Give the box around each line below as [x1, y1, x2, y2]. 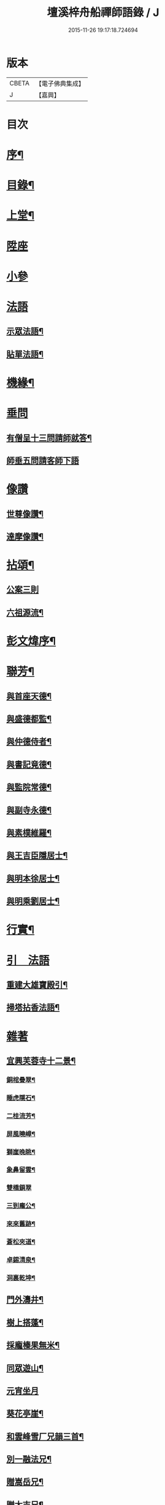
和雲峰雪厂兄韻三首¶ [6, 1431, 84, 1442]
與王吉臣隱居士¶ [6, 850, 68, 861]
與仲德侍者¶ [6, 736, 52, 747]
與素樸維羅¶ [6, 827, 52, 838]
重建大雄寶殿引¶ [6, 979, 68, 990]
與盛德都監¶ [6, 714, 52, 725]
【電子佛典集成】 [35, 79, 85, 88]
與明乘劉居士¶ [6, 896, 60, 906]
